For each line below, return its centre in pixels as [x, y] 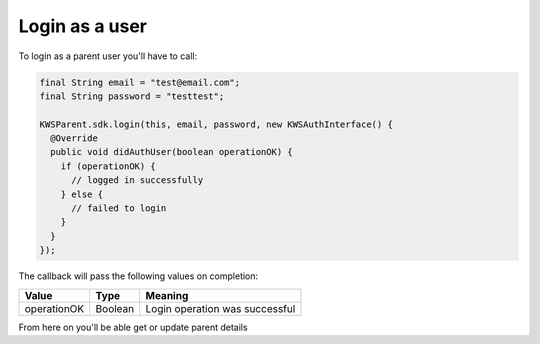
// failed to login [119, 208]
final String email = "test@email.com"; [139, 82]
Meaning [167, 295]
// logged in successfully [137, 180]
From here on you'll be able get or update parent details [133, 327]
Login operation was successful [220, 308]
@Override [74, 138]
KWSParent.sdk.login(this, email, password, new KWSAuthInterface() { [216, 124]
